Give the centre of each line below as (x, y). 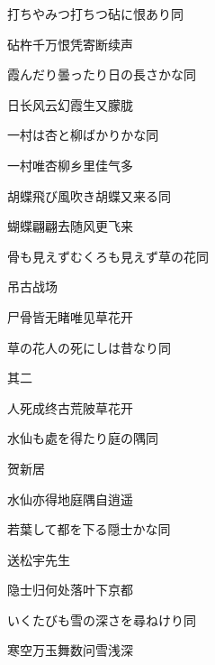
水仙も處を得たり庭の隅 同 (83, 438)
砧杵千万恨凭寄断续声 (70, 44)
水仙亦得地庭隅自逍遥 (70, 499)
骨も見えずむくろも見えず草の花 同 (108, 256)
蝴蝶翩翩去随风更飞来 (70, 226)
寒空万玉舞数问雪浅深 (70, 650)
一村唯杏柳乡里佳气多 (70, 165)
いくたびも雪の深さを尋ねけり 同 (102, 619)
